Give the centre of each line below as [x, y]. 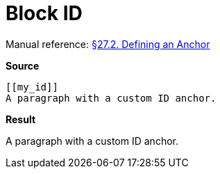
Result [21, 119]
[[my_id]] [32, 87]
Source [23, 65]
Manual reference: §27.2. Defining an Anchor [108, 44]
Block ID [44, 13]
